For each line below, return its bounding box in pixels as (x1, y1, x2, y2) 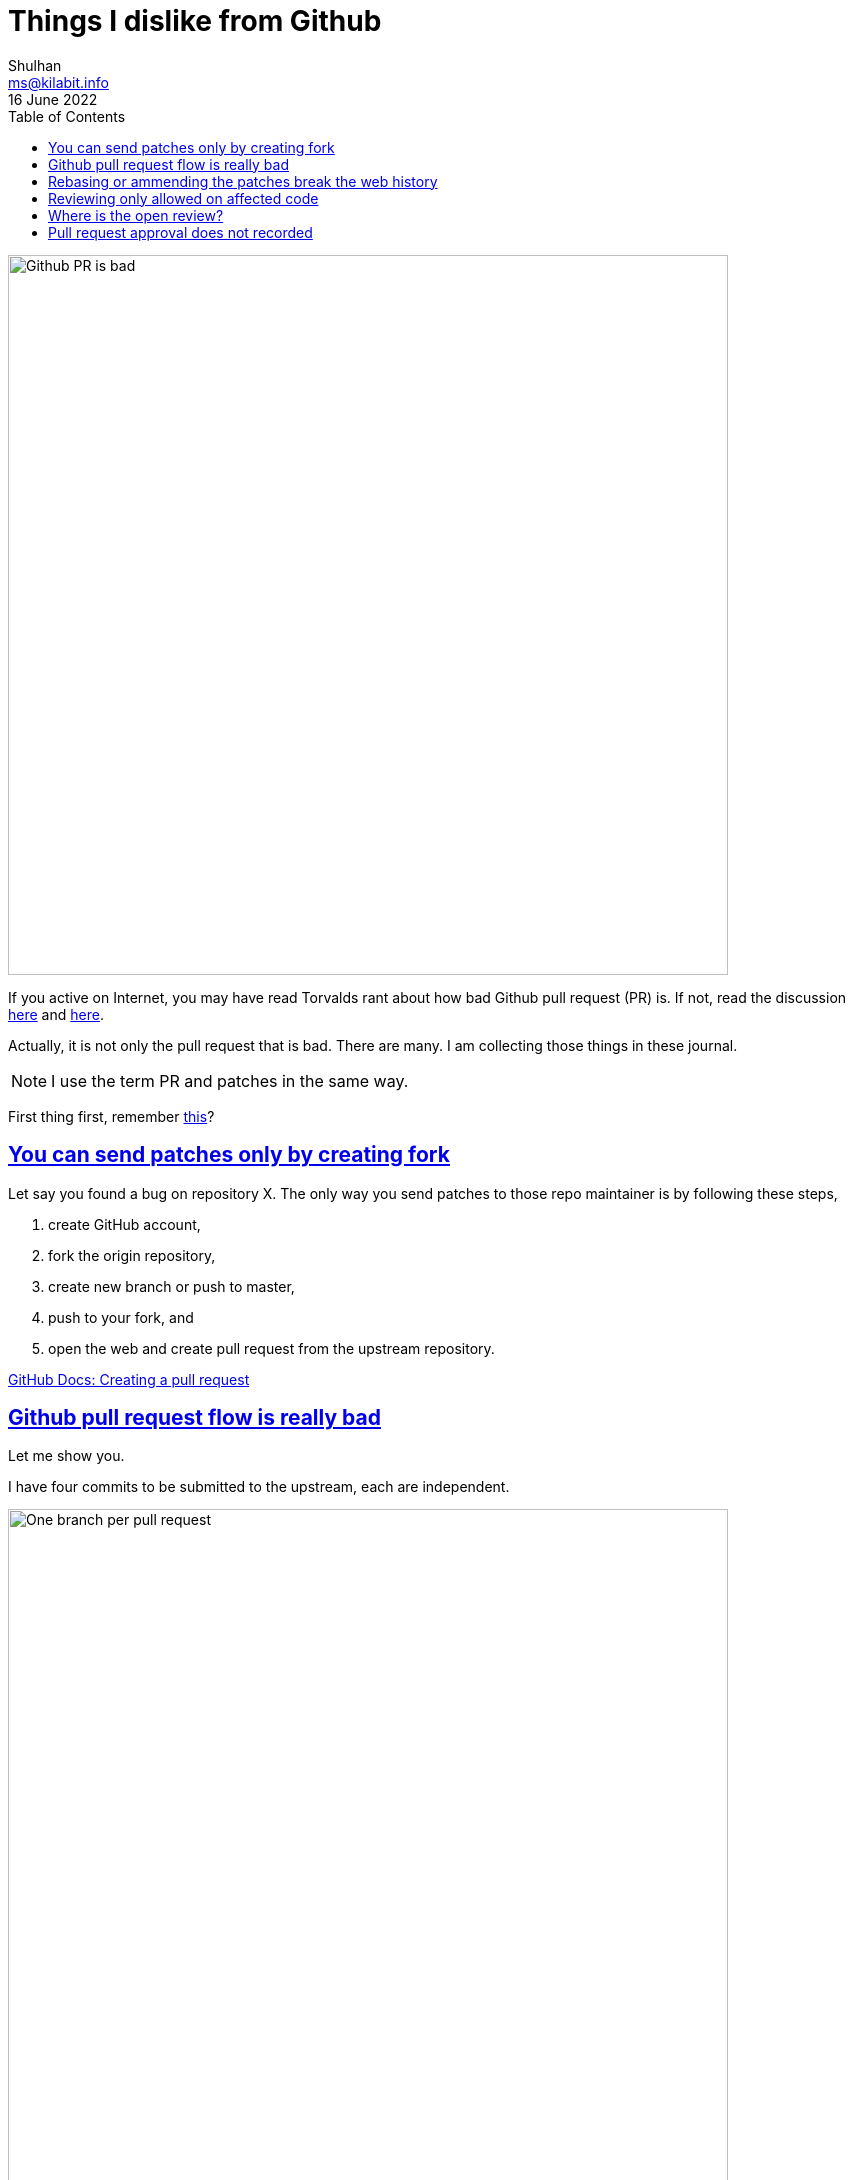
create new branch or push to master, (48, 1277, 295, 1295)
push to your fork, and (48, 1308, 194, 1326)
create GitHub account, (48, 1215, 201, 1233)
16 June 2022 (8, 90, 98, 108)
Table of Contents (8, 107, 126, 125)
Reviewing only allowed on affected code (48, 189, 319, 207)
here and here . (8, 1005, 104, 1023)
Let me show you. (8, 1447, 125, 1465)
